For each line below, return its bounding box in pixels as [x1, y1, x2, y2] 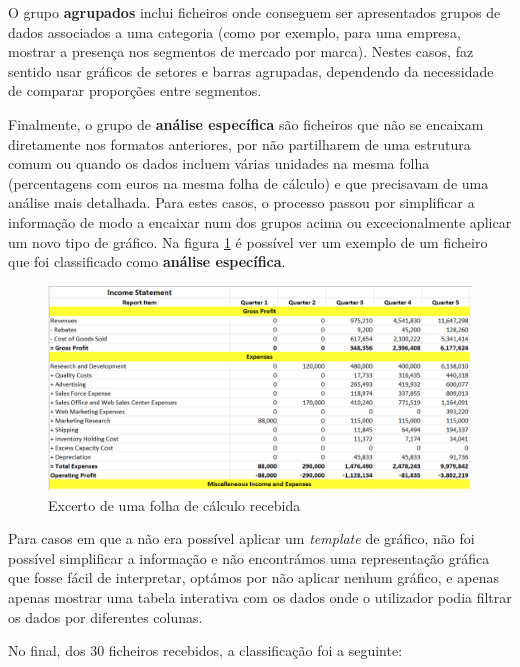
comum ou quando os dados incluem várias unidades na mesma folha [8, 153, 430, 174]
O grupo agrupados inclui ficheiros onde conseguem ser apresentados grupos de [8, 2, 501, 22]
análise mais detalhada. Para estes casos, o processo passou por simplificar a [8, 192, 475, 213]
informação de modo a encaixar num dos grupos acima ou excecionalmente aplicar [8, 211, 512, 232]
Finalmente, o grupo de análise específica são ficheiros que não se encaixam [8, 113, 484, 134]
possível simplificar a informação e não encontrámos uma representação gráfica [8, 547, 490, 568]
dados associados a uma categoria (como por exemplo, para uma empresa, [8, 21, 461, 42]
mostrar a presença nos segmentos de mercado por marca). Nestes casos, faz [8, 41, 474, 62]
